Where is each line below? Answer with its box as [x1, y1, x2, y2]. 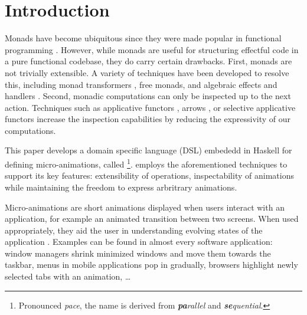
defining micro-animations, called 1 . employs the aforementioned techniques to [5, 156, 288, 170]
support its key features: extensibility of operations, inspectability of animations [5, 169, 294, 182]
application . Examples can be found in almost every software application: [5, 235, 273, 248]
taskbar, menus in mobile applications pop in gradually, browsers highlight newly [5, 258, 298, 271]
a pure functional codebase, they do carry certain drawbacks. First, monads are [5, 55, 292, 67]
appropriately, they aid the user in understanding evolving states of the [5, 224, 263, 236]
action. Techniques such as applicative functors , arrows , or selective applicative [5, 101, 296, 113]
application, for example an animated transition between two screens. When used [5, 212, 299, 225]
